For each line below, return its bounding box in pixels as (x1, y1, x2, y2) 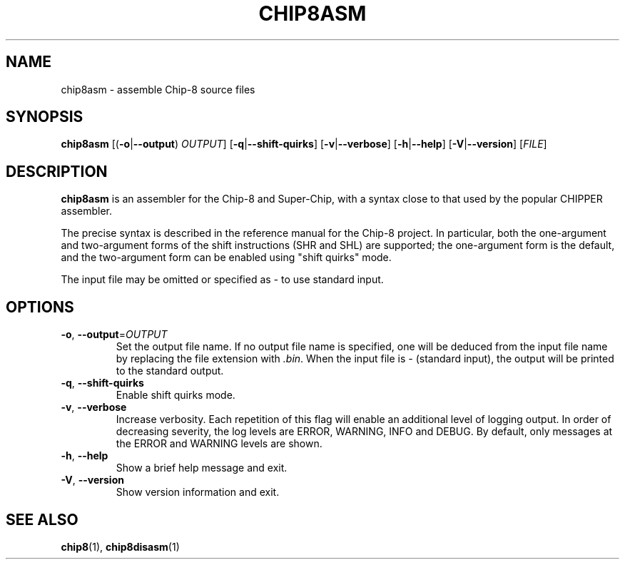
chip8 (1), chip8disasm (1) (61, 540, 180, 553)
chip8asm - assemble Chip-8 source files (61, 83, 255, 96)
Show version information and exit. (116, 486, 280, 499)
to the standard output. (116, 365, 224, 377)
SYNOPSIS (6, 108, 83, 126)
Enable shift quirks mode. (116, 389, 235, 402)
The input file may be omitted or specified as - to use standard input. (61, 273, 384, 286)
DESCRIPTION (6, 162, 108, 180)
